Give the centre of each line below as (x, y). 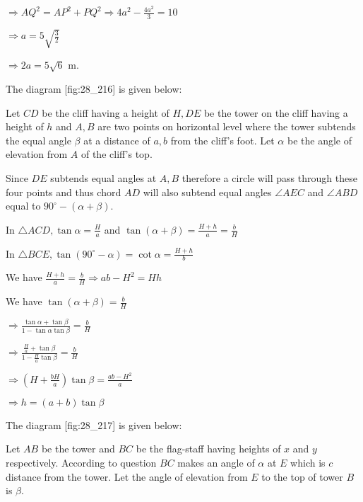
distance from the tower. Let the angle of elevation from (127, 476)
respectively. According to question (81, 463)
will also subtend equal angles (207, 192)
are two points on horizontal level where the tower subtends (227, 126)
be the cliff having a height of (106, 112)
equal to (23, 206)
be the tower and (78, 449)
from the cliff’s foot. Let (222, 140)
